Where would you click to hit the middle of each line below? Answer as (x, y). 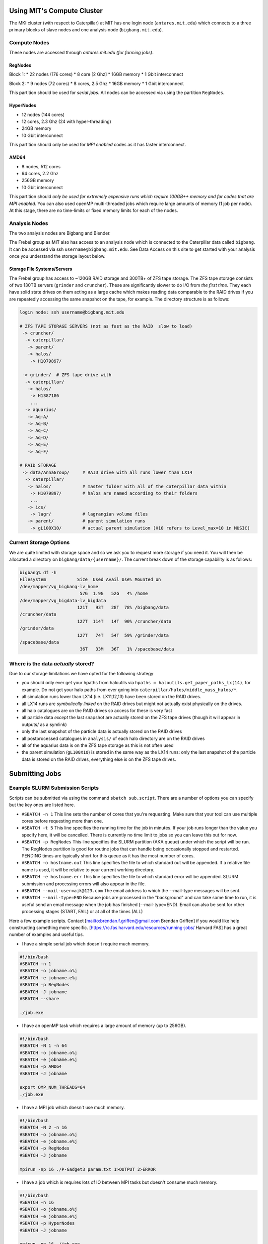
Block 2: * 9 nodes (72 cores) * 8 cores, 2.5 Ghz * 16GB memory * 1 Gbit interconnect (97, 83)
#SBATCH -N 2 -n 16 (43, 1128)
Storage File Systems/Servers (41, 269)
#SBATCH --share (39, 998)
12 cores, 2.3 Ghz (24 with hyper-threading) (67, 121)
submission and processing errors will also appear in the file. (84, 884)
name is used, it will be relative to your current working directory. (88, 870)
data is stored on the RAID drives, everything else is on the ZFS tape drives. (99, 759)
